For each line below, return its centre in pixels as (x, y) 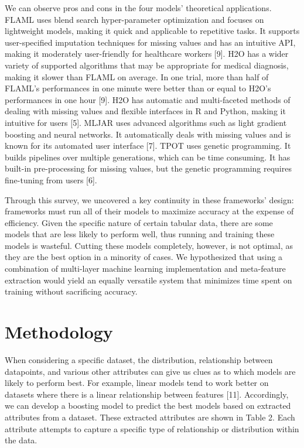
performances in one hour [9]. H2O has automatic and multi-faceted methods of (148, 99)
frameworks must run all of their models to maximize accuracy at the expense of (149, 211)
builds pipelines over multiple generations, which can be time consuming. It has (148, 157)
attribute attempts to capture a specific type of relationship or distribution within (152, 428)
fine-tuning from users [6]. (51, 179)
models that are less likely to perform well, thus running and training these (140, 234)
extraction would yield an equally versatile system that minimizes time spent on (148, 280)
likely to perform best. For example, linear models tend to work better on (137, 383)
